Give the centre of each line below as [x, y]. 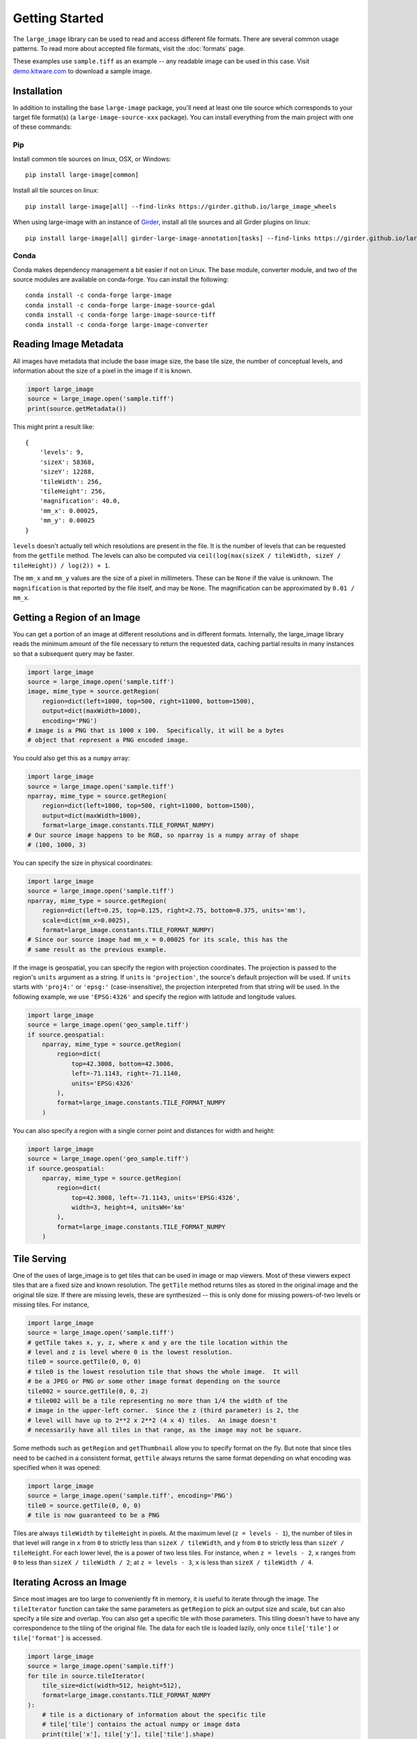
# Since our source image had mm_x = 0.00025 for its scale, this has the [158, 940]
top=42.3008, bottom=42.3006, [123, 1064]
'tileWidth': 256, [71, 481]
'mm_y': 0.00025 [67, 521]
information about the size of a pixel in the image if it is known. [103, 370]
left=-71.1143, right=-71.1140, [126, 1074]
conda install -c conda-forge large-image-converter [117, 324]
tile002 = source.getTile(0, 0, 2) [88, 1391]
